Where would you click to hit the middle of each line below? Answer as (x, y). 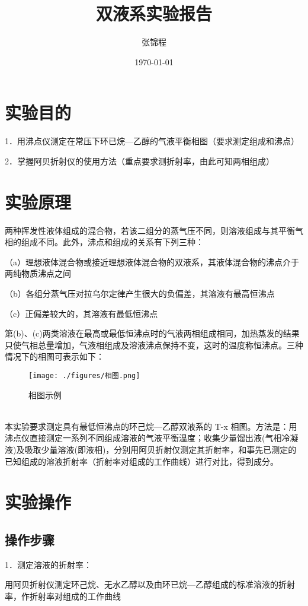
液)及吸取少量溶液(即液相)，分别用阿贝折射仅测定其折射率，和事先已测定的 (151, 449)
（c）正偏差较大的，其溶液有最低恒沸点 (81, 313)
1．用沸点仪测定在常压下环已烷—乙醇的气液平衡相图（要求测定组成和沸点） (152, 141)
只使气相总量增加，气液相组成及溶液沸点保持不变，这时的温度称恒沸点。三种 (154, 345)
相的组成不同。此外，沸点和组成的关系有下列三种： (104, 242)
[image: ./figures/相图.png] (84, 375)
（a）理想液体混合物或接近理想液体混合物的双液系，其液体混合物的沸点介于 (152, 261)
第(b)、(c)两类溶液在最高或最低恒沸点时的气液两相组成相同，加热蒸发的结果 (152, 333)
